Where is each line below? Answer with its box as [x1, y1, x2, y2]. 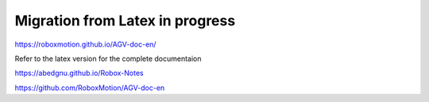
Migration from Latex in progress [14, 12, 236, 29]
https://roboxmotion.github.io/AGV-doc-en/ [14, 40, 157, 49]
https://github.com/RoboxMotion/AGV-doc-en [14, 83, 165, 93]
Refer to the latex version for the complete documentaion [14, 54, 202, 63]
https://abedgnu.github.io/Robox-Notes [14, 68, 144, 78]
